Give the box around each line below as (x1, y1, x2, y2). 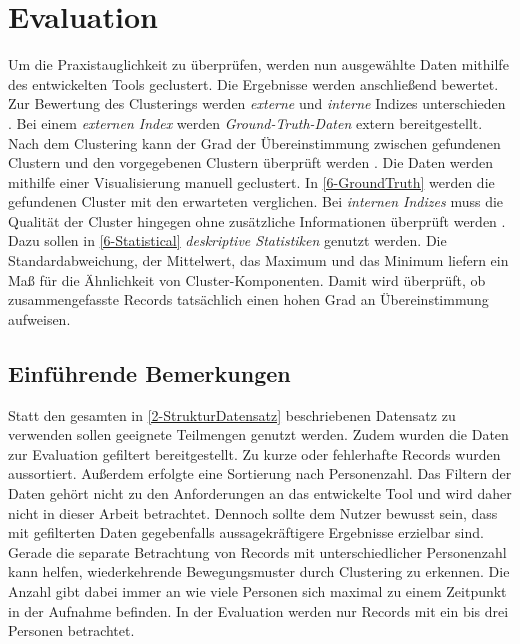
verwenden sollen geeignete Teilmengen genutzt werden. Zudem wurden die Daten (8, 424, 509, 445)
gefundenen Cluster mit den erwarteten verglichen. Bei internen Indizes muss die (8, 191, 504, 212)
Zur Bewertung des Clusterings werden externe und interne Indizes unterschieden (8, 93, 506, 114)
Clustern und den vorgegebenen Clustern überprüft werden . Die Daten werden (8, 152, 494, 173)
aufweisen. (8, 308, 71, 329)
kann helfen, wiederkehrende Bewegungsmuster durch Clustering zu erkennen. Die (8, 561, 510, 582)
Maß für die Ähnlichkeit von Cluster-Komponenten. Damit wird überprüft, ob (8, 269, 486, 290)
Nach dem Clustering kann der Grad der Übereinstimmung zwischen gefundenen (8, 132, 501, 153)
